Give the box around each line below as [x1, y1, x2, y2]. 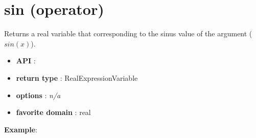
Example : [4, 124, 38, 134]
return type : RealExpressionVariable [16, 72, 138, 83]
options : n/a [16, 89, 61, 100]
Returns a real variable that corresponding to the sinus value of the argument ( [4, 28, 252, 39]
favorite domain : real [16, 107, 91, 118]
